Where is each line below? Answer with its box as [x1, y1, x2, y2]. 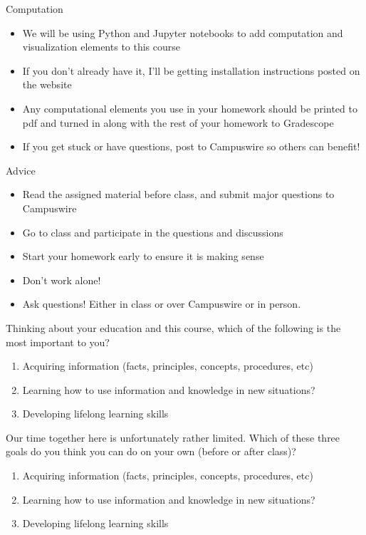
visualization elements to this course [22, 39, 181, 54]
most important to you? [6, 334, 110, 349]
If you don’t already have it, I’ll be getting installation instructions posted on [22, 63, 360, 78]
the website [22, 77, 72, 92]
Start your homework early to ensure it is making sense [22, 249, 264, 264]
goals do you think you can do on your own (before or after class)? [6, 444, 296, 459]
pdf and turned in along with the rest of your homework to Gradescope [22, 115, 334, 130]
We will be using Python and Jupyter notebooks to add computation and [22, 25, 343, 40]
